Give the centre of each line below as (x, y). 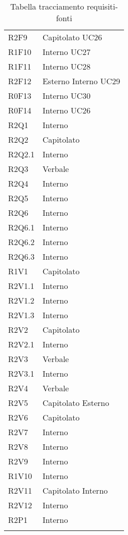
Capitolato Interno (75, 490)
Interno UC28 (67, 66)
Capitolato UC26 (72, 37)
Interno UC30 (67, 96)
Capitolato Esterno (76, 403)
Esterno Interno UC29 (81, 81)
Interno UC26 (67, 110)
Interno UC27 (67, 52)
